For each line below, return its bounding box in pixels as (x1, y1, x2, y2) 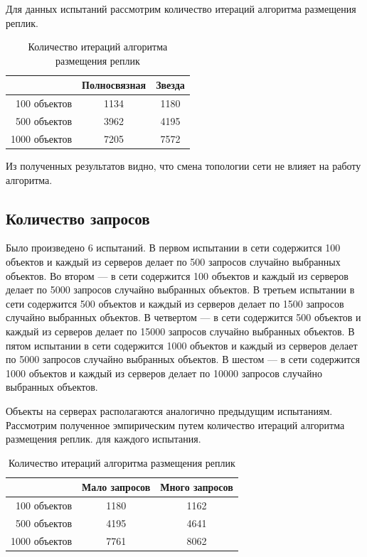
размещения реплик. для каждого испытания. (6, 431, 201, 446)
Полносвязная (82, 77, 147, 92)
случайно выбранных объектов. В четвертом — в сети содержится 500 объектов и (6, 310, 361, 325)
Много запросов (160, 480, 233, 494)
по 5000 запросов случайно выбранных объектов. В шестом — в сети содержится (6, 352, 360, 367)
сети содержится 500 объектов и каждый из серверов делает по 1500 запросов (6, 296, 344, 310)
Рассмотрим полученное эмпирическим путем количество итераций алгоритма (6, 417, 345, 432)
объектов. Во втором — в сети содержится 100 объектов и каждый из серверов (6, 268, 349, 283)
